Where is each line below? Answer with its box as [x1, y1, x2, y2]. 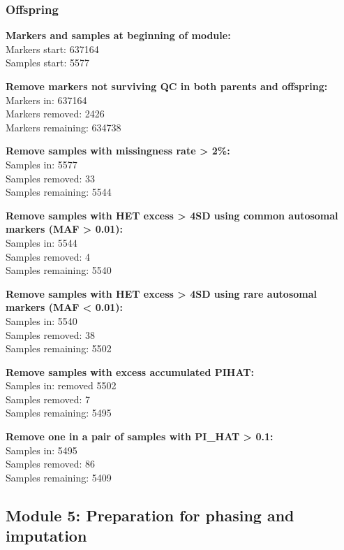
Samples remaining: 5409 [6, 470, 112, 484]
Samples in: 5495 [6, 442, 77, 457]
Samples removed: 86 [6, 456, 96, 471]
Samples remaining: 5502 [6, 341, 112, 356]
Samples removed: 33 [6, 171, 96, 185]
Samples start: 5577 [6, 55, 89, 70]
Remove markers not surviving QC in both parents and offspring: [6, 79, 328, 93]
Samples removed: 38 [6, 327, 96, 342]
